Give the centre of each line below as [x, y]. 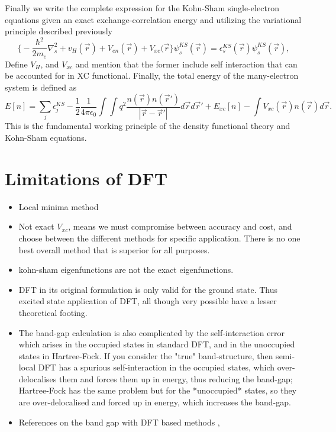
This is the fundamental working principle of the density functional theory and [148, 126]
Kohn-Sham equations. [46, 138]
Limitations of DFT [86, 178]
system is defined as [41, 87]
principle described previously [59, 31]
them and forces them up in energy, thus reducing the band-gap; [176, 378]
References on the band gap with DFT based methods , [119, 422]
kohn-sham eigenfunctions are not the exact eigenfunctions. [126, 270]
